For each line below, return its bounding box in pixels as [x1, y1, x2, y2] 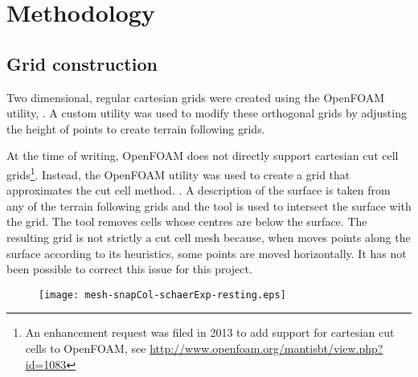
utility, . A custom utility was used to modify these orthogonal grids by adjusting [6, 104, 407, 121]
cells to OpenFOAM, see [25, 340, 146, 357]
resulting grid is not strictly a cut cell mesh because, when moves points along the [6, 228, 411, 245]
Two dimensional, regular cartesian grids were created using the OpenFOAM [6, 88, 385, 105]
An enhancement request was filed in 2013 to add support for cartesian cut [25, 324, 395, 341]
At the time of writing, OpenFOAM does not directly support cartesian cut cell [6, 147, 399, 164]
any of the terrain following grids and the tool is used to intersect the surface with [6, 197, 412, 214]
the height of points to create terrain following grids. [6, 120, 265, 137]
